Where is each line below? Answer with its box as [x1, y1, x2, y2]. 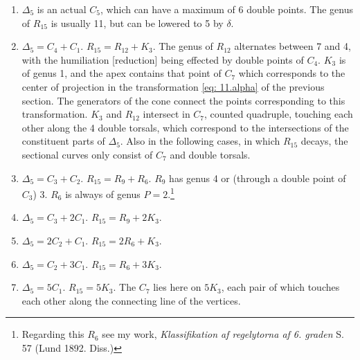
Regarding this [21, 327, 84, 341]
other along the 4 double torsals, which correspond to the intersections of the [21, 120, 349, 134]
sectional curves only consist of [21, 147, 153, 161]
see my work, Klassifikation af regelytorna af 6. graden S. [102, 327, 344, 341]
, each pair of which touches [221, 280, 340, 294]
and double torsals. [170, 147, 251, 161]
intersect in [143, 107, 190, 121]
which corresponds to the [238, 66, 345, 80]
